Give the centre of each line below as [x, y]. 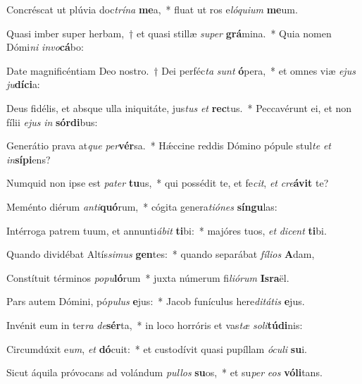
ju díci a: [23, 84]
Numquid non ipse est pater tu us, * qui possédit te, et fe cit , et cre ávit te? [168, 183]
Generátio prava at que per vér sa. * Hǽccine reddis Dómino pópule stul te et [169, 145]
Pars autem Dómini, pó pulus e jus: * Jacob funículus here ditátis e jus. [156, 301]
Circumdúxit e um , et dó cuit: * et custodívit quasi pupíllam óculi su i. [157, 348]
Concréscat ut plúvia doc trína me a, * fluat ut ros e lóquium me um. [152, 9]
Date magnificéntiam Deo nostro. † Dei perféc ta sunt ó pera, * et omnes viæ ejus [181, 70]
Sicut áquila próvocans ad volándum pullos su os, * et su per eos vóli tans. [164, 372]
